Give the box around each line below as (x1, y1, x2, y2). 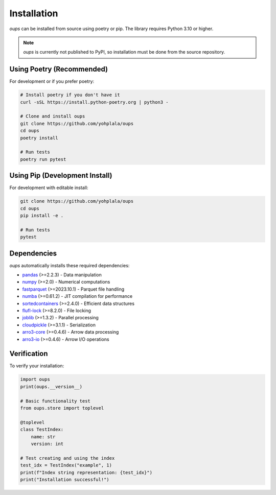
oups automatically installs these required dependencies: (9, 262, 130, 268)
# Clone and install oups (20, 113, 85, 120)
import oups (20, 376, 51, 383)
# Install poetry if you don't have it (20, 92, 120, 98)
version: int (31, 441, 64, 446)
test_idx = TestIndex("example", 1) (20, 462, 112, 468)
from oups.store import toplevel (20, 405, 104, 411)
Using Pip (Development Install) (9, 171, 112, 180)
